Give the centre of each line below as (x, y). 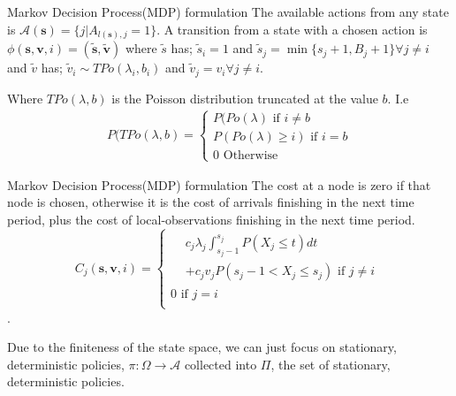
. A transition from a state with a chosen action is (292, 29)
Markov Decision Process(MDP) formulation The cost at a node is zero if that (219, 184)
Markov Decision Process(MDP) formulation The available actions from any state (228, 11)
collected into (220, 364)
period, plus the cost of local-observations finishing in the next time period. (211, 219)
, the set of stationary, (331, 364)
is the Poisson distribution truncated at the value (245, 98)
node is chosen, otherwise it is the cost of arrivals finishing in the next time (211, 202)
